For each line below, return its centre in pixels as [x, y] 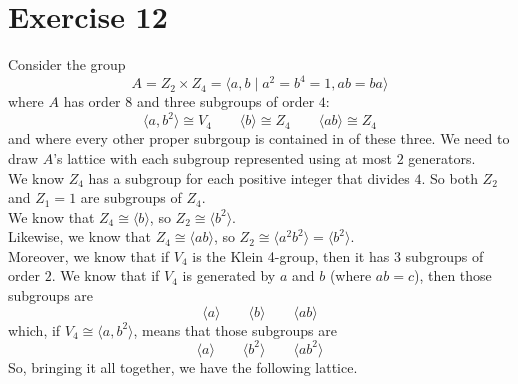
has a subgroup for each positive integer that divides [249, 177]
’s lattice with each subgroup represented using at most [222, 157]
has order [92, 101]
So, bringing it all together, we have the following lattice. [183, 366]
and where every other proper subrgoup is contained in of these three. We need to [259, 138]
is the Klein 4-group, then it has [291, 255]
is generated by [229, 275]
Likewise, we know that [79, 236]
